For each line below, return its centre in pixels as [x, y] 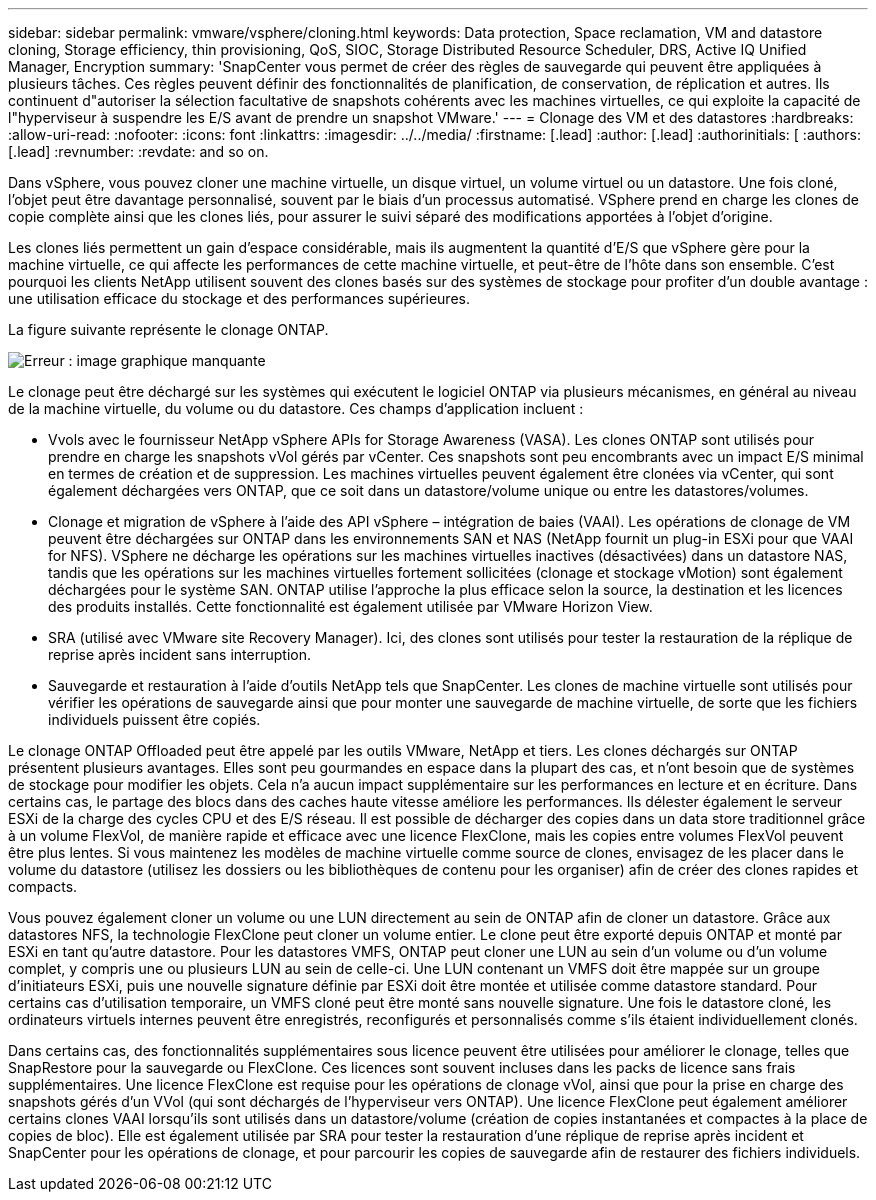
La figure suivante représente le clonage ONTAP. [168, 329]
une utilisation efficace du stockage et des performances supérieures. [239, 298]
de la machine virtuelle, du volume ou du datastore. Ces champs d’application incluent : [296, 408]
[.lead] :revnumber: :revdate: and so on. [138, 151]
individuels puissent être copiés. [154, 719]
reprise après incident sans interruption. [179, 654]
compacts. [43, 886]
